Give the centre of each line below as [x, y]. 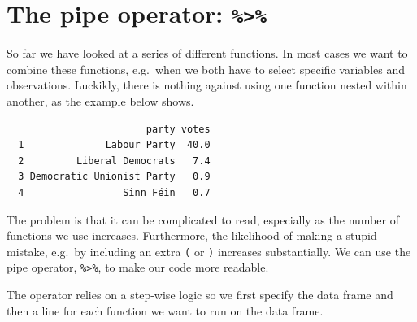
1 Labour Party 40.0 [114, 145]
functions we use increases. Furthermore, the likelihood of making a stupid [192, 235]
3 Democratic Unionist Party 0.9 [114, 177]
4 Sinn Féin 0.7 [114, 193]
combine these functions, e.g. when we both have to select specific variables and [206, 69]
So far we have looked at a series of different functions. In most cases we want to [207, 53]
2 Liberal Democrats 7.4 [114, 161]
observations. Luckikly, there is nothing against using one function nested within [207, 85]
